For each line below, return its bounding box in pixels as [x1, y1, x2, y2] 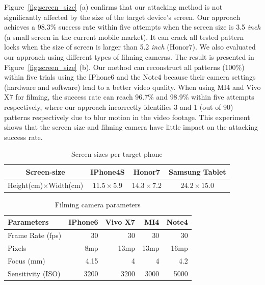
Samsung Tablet [169, 166, 226, 177]
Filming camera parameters [55, 199, 141, 209]
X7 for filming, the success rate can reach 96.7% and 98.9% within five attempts [4, 91, 254, 102]
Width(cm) [48, 179, 84, 190]
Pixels [8, 243, 26, 253]
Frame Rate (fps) [8, 230, 62, 241]
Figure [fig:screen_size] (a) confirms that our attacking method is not [4, 2, 223, 12]
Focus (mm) [8, 255, 45, 266]
